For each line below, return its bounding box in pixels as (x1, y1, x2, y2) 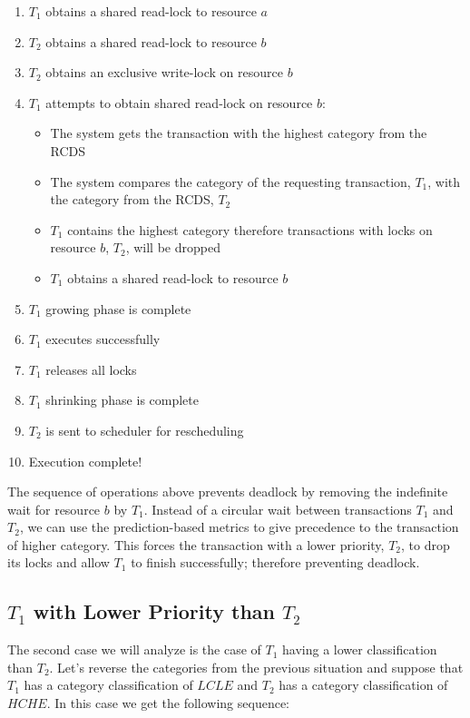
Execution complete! (28, 451, 142, 470)
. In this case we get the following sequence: (46, 693, 289, 713)
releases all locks (45, 359, 137, 379)
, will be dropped (125, 238, 220, 257)
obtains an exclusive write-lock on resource (45, 63, 283, 82)
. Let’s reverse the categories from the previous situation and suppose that (49, 657, 464, 676)
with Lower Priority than (33, 597, 275, 625)
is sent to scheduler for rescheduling (45, 420, 244, 439)
